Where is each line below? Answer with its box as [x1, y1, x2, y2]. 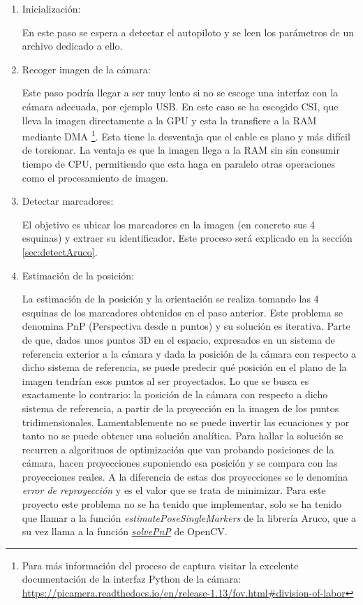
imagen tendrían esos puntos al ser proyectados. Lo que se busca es [22, 373, 309, 388]
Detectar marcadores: [22, 194, 114, 208]
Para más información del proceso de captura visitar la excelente [22, 557, 299, 572]
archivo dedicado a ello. [22, 38, 123, 53]
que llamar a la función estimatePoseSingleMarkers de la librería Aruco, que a [22, 510, 357, 525]
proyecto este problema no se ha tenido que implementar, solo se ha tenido [22, 497, 342, 511]
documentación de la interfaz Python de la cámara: [22, 571, 242, 586]
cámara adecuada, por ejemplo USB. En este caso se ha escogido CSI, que [22, 99, 339, 113]
